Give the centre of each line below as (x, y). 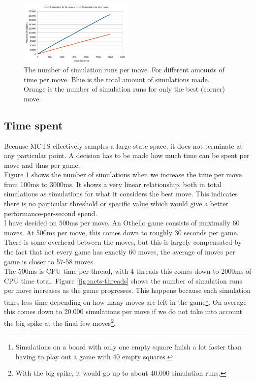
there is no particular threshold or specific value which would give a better (116, 204)
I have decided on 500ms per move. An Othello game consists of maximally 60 (122, 223)
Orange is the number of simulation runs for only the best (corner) (124, 89)
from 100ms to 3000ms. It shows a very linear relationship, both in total (113, 184)
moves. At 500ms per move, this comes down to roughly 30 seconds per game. (121, 232)
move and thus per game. (42, 165)
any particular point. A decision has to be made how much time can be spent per (127, 155)
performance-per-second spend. (51, 213)
